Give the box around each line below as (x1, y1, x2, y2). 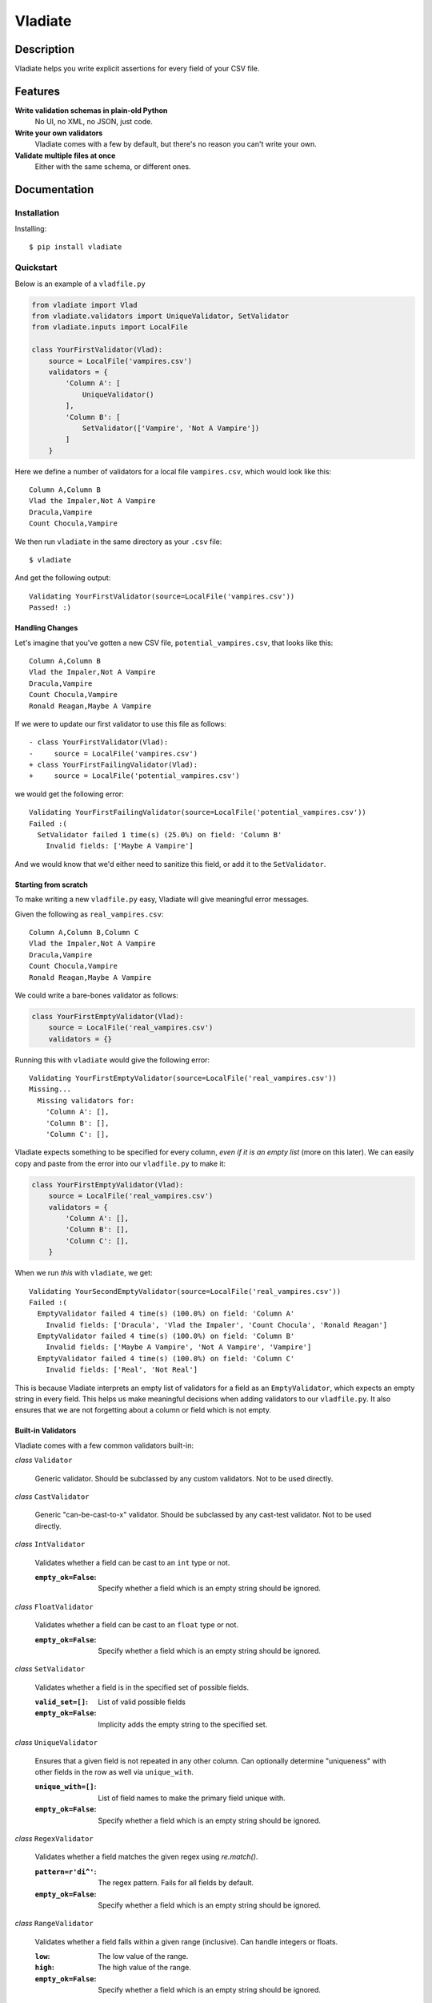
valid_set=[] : (34, 1697, 88, 1707)
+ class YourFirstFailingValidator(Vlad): (29, 760, 198, 769)
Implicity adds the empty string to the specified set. (98, 1719, 268, 1729)
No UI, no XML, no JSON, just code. (34, 117, 154, 127)
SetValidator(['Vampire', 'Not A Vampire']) (82, 423, 260, 433)
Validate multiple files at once (14, 151, 116, 160)
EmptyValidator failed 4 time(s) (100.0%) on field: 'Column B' (37, 1332, 295, 1341)
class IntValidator (14, 1539, 86, 1550)
